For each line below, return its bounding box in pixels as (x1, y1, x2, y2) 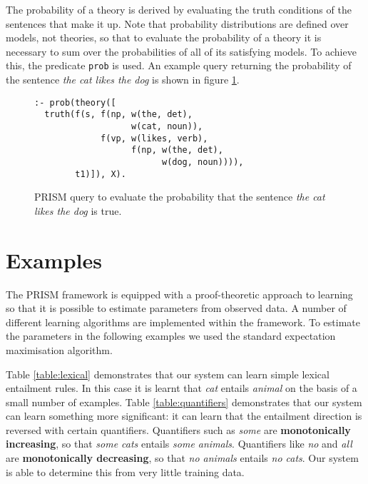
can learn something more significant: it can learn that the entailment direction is (6, 408, 362, 423)
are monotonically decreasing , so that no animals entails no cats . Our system (6, 450, 359, 465)
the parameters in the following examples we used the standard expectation (6, 328, 336, 343)
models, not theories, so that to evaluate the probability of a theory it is (6, 30, 322, 45)
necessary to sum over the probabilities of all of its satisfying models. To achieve (6, 44, 357, 59)
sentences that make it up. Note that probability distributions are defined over (6, 16, 349, 31)
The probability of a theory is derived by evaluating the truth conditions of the (6, 2, 352, 16)
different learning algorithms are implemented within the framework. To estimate (6, 314, 360, 329)
